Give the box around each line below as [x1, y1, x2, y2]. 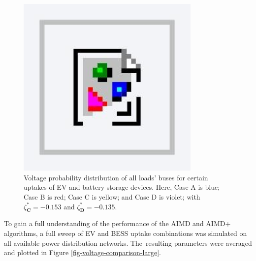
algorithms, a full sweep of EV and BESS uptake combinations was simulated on [4, 228, 247, 238]
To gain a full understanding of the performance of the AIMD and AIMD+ [4, 218, 231, 229]
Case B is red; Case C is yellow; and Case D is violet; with [24, 191, 200, 202]
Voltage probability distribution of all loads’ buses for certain [24, 172, 208, 182]
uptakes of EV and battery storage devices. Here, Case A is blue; [24, 182, 220, 192]
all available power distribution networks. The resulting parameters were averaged [4, 237, 252, 248]
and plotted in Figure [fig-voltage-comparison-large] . [4, 247, 161, 258]
